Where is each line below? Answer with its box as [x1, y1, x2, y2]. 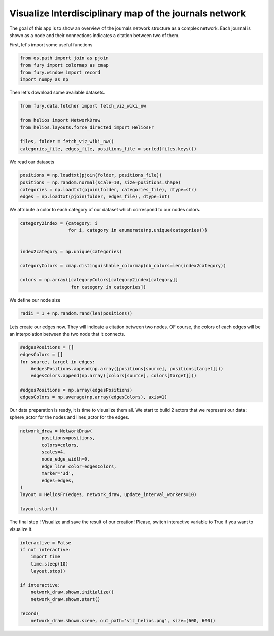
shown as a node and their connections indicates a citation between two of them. [9, 32, 180, 38]
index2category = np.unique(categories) [20, 249, 122, 255]
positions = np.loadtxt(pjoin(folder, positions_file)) [20, 172, 162, 178]
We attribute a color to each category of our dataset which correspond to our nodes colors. [9, 206, 200, 213]
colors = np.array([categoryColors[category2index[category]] [20, 277, 178, 283]
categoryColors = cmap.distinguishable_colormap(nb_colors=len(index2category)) [20, 263, 226, 269]
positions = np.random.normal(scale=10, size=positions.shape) [20, 180, 181, 185]
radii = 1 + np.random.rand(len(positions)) [20, 311, 133, 316]
